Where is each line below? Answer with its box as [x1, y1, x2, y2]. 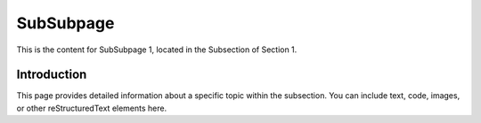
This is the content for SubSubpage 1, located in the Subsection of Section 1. [16, 44, 298, 55]
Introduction [16, 67, 87, 82]
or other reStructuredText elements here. [16, 103, 167, 113]
